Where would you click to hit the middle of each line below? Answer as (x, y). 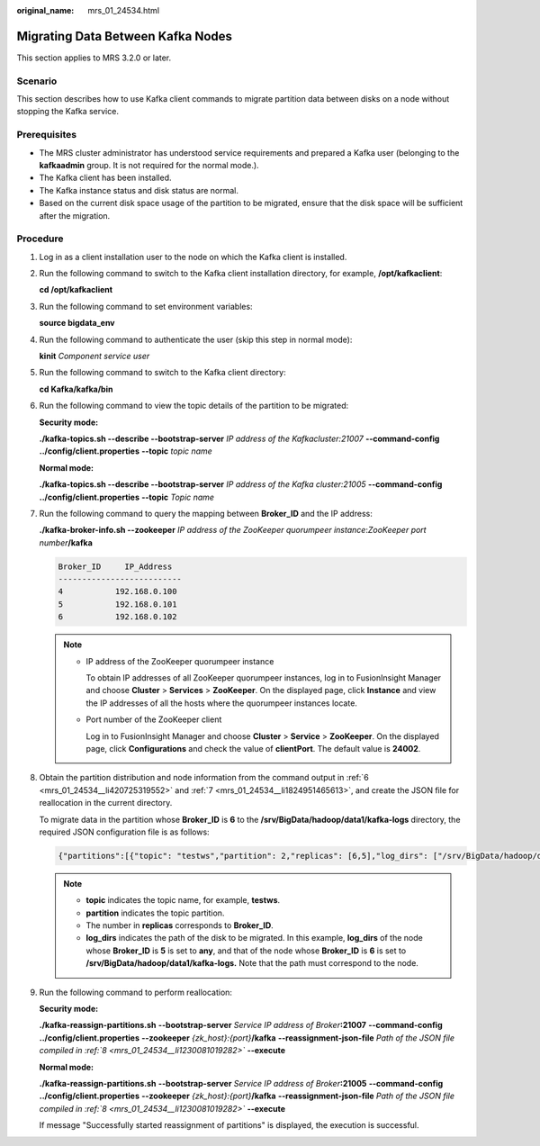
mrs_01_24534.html (124, 10)
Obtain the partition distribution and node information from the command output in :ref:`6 (204, 778)
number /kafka (66, 542)
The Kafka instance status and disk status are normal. (139, 190)
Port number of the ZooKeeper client (154, 719)
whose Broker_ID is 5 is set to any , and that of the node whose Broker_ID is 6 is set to (246, 951)
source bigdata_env (77, 323)
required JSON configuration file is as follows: (125, 832)
